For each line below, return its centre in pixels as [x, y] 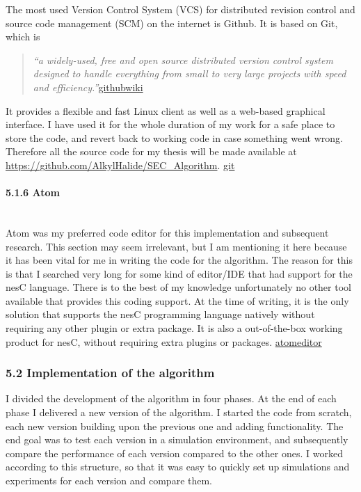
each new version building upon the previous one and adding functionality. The [175, 426]
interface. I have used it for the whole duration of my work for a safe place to [170, 124]
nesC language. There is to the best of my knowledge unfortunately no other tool [178, 287]
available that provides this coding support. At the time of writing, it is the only [177, 300]
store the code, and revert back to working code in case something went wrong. [174, 137]
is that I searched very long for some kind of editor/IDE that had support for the [179, 273]
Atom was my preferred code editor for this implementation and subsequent [167, 232]
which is [23, 37]
